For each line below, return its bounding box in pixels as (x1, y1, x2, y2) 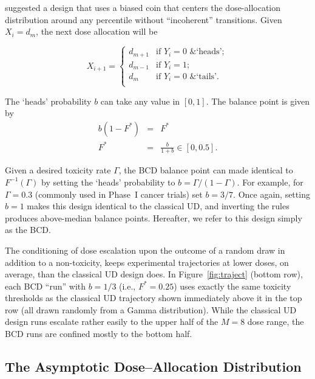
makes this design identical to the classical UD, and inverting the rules (27, 200, 290, 212)
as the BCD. (5, 223, 51, 236)
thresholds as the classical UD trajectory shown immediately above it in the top (5, 291, 302, 304)
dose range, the (247, 315, 304, 328)
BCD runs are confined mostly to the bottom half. (5, 327, 192, 340)
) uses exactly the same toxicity (174, 279, 291, 292)
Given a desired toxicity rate (5, 164, 111, 176)
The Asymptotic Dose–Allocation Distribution (5, 357, 302, 376)
